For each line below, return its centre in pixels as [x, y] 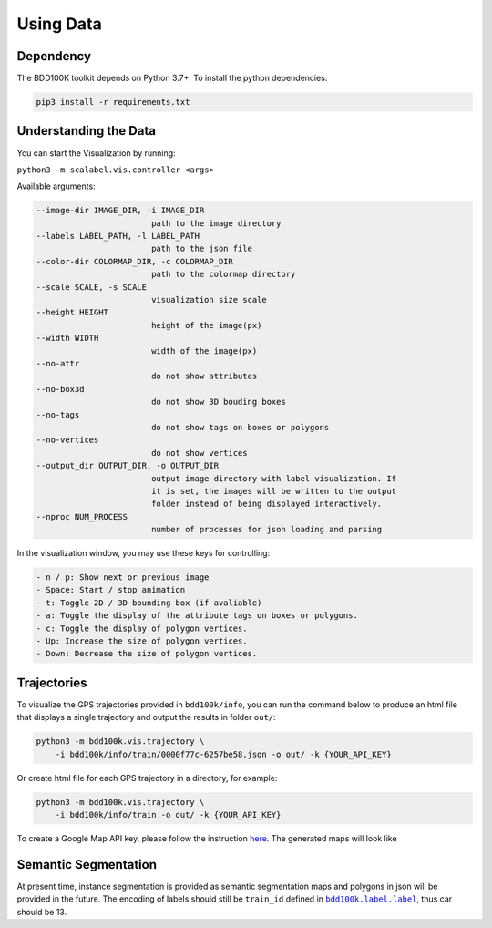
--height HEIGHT [72, 313]
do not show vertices [199, 453]
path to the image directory [216, 223]
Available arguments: [56, 186]
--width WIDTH [67, 338]
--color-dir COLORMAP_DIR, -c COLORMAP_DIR [135, 261]
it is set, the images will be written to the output [273, 491]
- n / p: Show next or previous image [123, 577]
